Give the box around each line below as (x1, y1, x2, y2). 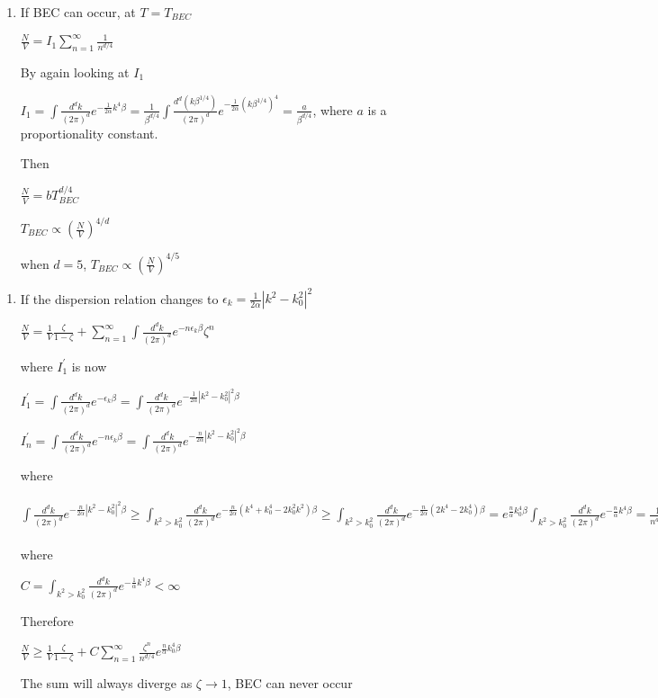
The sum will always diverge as (20, 673, 193, 692)
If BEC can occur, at (20, 3, 136, 21)
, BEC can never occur (227, 673, 353, 692)
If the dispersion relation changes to (20, 289, 219, 308)
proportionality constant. (20, 123, 158, 142)
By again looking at (20, 62, 130, 81)
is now (71, 356, 107, 375)
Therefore (20, 611, 74, 630)
